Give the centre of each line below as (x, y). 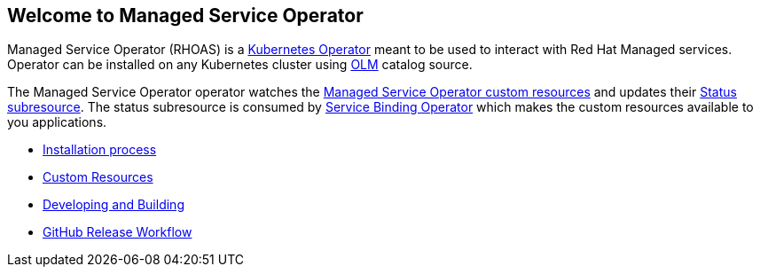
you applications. (57, 122)
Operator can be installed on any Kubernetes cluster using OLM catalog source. (240, 65)
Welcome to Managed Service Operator (185, 16)
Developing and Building (114, 205)
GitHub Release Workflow (118, 232)
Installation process (100, 150)
